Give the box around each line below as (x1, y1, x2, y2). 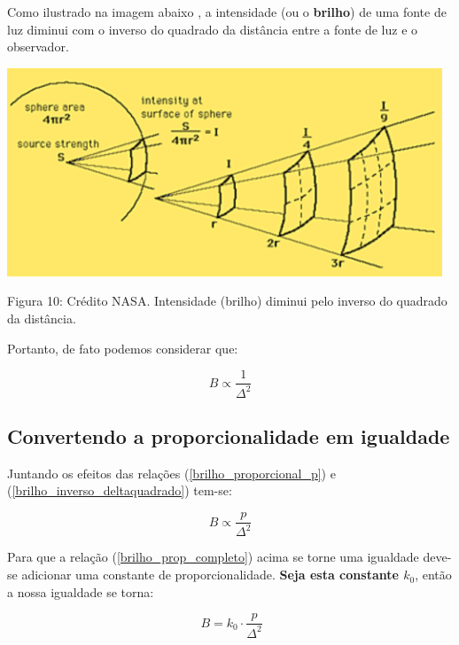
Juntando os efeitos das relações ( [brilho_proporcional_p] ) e (7, 463, 336, 482)
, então (415, 565, 452, 584)
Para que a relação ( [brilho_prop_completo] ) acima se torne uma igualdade (7, 548, 419, 566)
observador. (7, 37, 69, 56)
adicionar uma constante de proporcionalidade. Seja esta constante (21, 565, 399, 584)
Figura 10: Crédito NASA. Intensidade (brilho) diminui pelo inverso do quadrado (7, 291, 447, 310)
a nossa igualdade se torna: (7, 582, 154, 601)
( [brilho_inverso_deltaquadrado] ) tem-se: (7, 481, 232, 500)
